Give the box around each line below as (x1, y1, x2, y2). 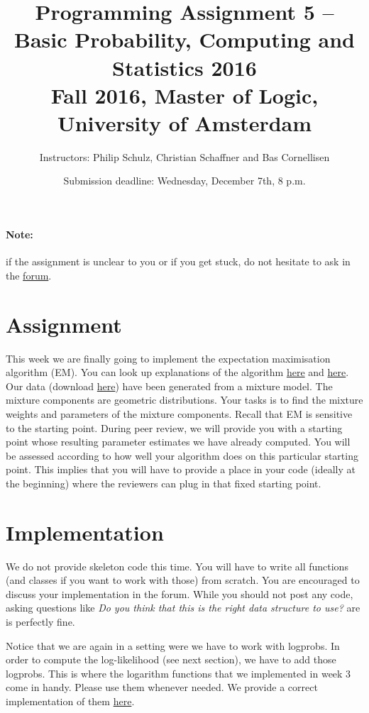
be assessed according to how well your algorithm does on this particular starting (6, 448, 358, 463)
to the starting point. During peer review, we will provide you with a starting (6, 420, 343, 435)
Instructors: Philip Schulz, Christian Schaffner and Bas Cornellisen (39, 149, 330, 164)
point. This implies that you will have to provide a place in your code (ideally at (6, 462, 356, 477)
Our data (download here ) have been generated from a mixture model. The (6, 378, 333, 393)
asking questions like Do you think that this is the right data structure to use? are (6, 600, 360, 615)
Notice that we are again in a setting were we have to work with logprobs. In (6, 638, 340, 653)
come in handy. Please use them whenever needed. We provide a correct (6, 680, 318, 695)
